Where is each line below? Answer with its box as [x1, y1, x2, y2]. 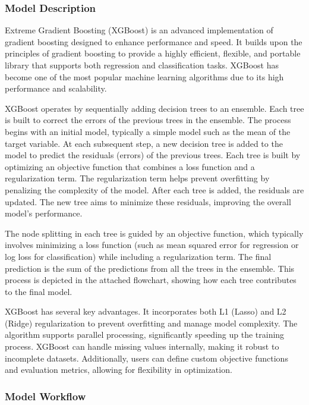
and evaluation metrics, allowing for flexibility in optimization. [5, 363, 232, 376]
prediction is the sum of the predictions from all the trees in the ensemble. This [5, 262, 295, 274]
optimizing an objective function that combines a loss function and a [5, 160, 255, 172]
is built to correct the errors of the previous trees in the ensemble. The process [5, 114, 291, 126]
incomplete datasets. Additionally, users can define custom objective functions [5, 351, 288, 364]
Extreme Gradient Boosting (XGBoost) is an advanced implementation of [5, 24, 273, 36]
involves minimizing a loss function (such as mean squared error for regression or [5, 238, 299, 251]
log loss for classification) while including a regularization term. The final [5, 250, 272, 262]
